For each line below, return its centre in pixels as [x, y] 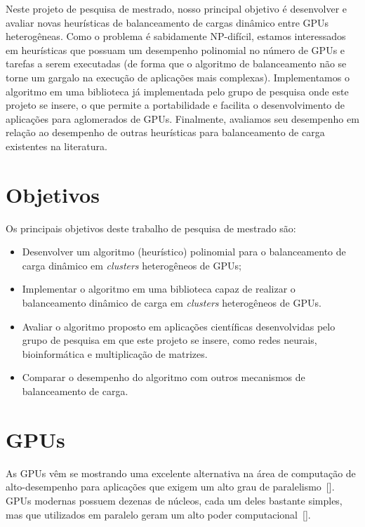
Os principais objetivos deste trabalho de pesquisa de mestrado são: [151, 228]
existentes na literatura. [57, 146]
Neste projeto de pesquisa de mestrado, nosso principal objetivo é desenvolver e [176, 8]
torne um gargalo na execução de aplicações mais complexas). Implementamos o [178, 77]
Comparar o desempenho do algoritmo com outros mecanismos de [164, 377]
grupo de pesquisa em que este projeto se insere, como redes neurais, [170, 340]
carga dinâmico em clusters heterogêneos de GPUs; [132, 265]
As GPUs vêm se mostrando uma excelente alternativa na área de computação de [181, 473]
